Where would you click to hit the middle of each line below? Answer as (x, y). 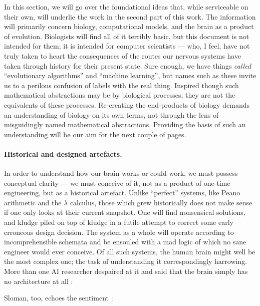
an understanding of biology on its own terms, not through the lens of (111, 114)
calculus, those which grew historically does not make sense (161, 202)
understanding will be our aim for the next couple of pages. (95, 134)
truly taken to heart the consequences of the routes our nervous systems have (123, 55)
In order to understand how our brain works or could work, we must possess (121, 173)
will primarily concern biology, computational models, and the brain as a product (129, 26)
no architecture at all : (39, 281)
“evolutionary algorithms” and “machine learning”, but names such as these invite (130, 75)
